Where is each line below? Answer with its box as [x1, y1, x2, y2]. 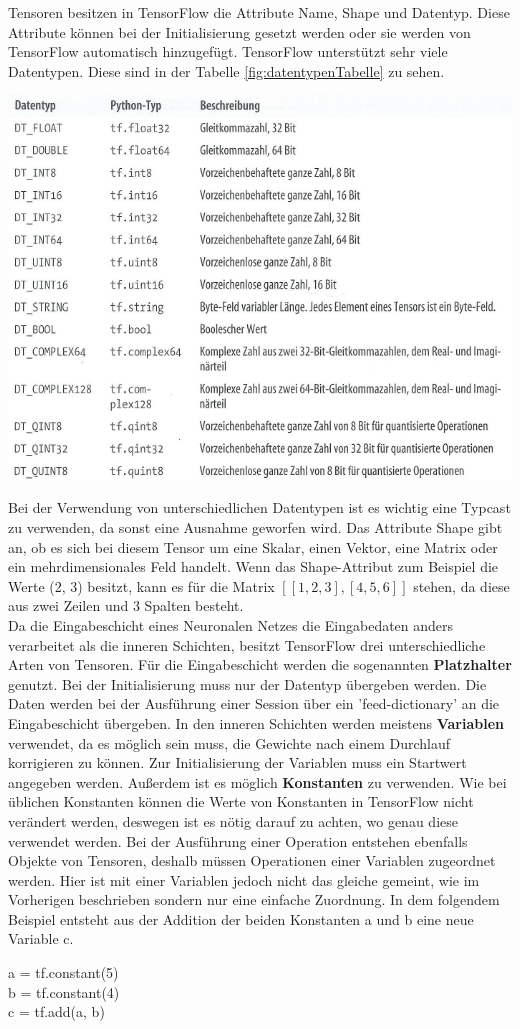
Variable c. [8, 928, 74, 949]
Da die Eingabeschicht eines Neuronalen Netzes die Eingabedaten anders [8, 614, 454, 635]
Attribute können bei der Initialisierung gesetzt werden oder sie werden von [8, 21, 471, 42]
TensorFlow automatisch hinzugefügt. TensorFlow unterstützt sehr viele [8, 41, 448, 62]
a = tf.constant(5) [8, 962, 119, 983]
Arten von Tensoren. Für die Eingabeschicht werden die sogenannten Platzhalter [8, 654, 512, 675]
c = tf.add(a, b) [8, 1001, 105, 1022]
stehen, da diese [413, 575, 510, 596]
